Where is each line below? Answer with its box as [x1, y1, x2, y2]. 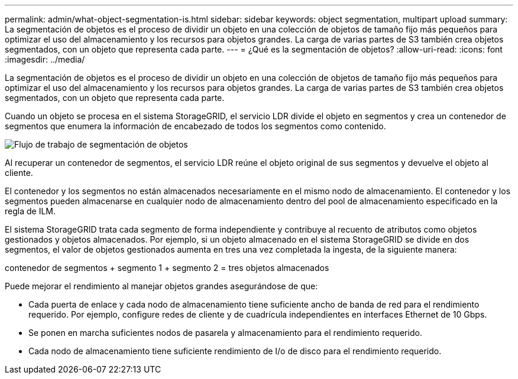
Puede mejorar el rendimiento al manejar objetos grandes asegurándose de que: [5, 281, 318, 291]
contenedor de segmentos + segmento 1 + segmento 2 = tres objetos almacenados [5, 263, 329, 273]
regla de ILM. [5, 206, 56, 216]
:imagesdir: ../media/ [5, 54, 85, 64]
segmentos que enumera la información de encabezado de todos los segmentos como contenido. [5, 121, 386, 131]
